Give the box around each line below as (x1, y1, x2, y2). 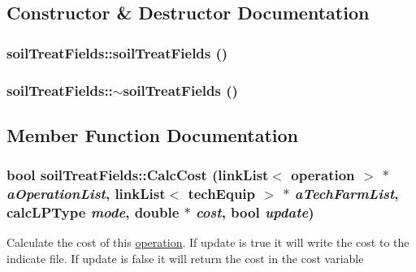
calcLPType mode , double (6, 202, 180, 222)
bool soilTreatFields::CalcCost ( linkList (6, 165, 269, 185)
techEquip (188, 183, 256, 204)
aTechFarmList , (294, 183, 399, 204)
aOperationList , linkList (6, 183, 166, 204)
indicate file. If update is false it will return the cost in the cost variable (6, 249, 364, 266)
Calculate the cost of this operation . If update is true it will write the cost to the (6, 234, 409, 251)
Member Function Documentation (6, 122, 299, 147)
